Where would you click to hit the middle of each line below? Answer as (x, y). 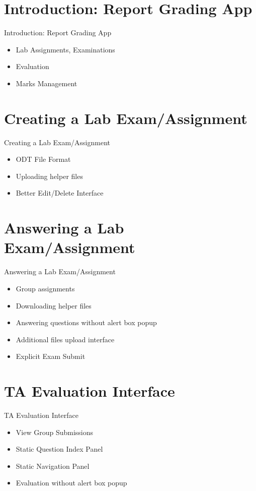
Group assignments (45, 288)
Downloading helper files (54, 305)
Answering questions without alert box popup (86, 322)
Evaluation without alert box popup (71, 483)
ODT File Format (43, 159)
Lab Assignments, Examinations (65, 49)
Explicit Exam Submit (51, 356)
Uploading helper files (49, 176)
